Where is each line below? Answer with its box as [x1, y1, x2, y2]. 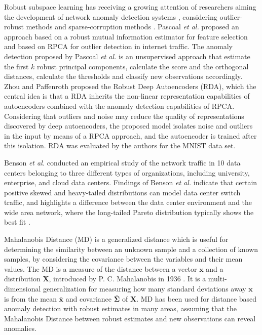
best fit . [4, 217, 30, 227]
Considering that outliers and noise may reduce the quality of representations [4, 110, 244, 121]
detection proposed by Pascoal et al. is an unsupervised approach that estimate [4, 51, 250, 61]
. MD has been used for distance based [136, 293, 257, 304]
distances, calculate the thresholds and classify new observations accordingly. [4, 71, 243, 81]
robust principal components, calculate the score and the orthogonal [36, 61, 249, 71]
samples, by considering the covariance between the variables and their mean [4, 254, 243, 264]
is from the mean [4, 293, 57, 304]
